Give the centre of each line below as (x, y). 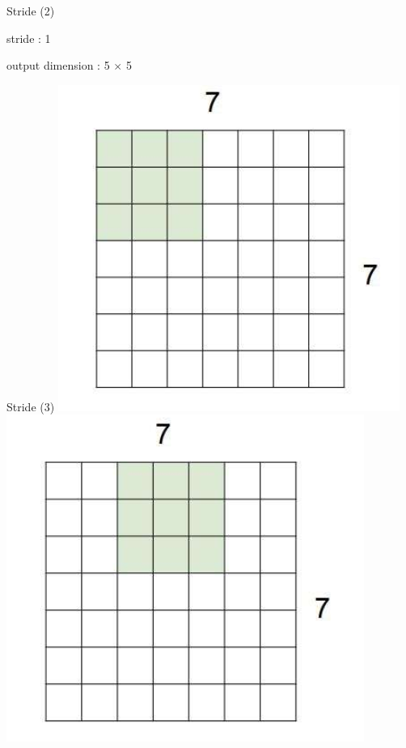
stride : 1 (29, 38)
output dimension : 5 (58, 65)
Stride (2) (31, 11)
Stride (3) (31, 406)
